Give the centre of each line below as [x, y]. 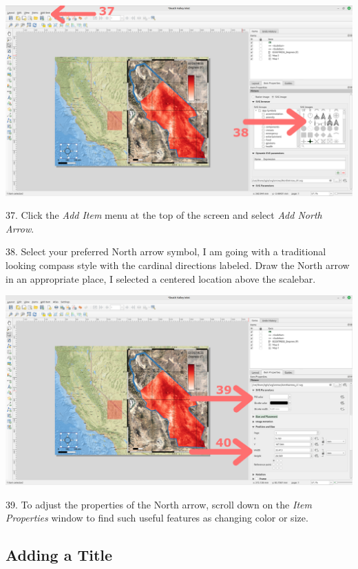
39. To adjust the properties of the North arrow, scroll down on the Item [159, 504]
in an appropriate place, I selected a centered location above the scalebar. [161, 278]
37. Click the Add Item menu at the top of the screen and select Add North [164, 215]
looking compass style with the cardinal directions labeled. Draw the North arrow [178, 265]
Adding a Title [59, 555]
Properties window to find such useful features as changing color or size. [157, 518]
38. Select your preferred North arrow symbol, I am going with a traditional [166, 251]
